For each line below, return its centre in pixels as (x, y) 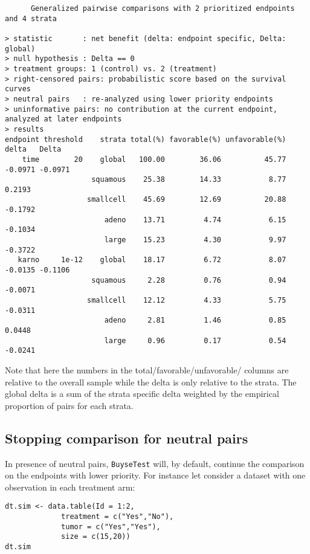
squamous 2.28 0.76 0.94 (189, 280)
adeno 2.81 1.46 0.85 (195, 320)
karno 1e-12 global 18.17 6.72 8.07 (152, 260)
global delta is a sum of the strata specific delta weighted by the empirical (142, 394)
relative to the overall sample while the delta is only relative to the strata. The (151, 382)
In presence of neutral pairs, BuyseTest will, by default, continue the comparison (155, 463)
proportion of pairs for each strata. (69, 405)
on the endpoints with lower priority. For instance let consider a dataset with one (155, 475)
